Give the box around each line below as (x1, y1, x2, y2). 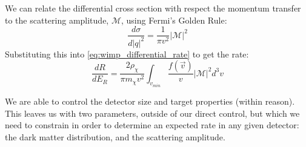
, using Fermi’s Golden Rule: (121, 13, 227, 26)
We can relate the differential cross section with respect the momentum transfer (5, 2, 301, 14)
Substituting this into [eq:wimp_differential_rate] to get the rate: (5, 47, 249, 60)
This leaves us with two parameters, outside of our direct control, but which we (5, 106, 300, 119)
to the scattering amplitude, (5, 13, 109, 26)
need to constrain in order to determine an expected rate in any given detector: (5, 119, 299, 131)
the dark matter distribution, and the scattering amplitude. (5, 130, 225, 143)
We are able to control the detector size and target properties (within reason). (5, 95, 295, 108)
